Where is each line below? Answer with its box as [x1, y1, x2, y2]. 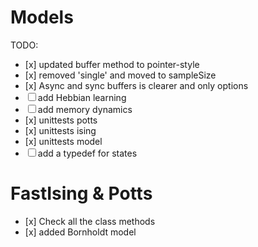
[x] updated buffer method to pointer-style [24, 58, 200, 70]
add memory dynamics [37, 103, 133, 115]
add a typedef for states [37, 147, 138, 159]
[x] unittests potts [24, 114, 98, 126]
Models [10, 6, 74, 29]
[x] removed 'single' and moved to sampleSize [24, 69, 217, 81]
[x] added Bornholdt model [24, 226, 137, 238]
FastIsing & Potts [10, 182, 153, 205]
